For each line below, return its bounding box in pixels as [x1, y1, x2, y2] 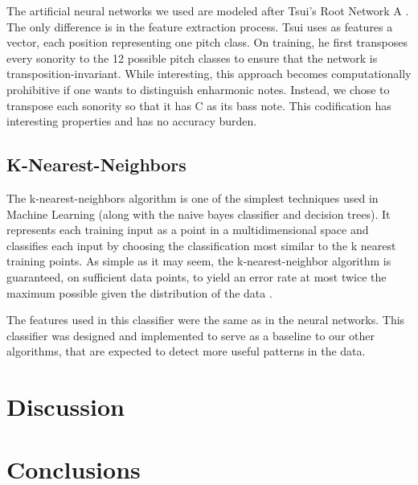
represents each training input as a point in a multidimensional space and [6, 221, 369, 238]
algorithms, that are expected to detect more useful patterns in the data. [6, 343, 366, 360]
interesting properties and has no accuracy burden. [6, 113, 257, 129]
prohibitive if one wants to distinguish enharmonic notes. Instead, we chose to [6, 80, 390, 97]
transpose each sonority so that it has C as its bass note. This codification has [6, 97, 391, 113]
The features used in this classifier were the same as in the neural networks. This [6, 311, 405, 328]
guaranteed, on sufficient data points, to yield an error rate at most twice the [6, 268, 387, 285]
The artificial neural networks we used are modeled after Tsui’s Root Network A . [6, 2, 409, 18]
